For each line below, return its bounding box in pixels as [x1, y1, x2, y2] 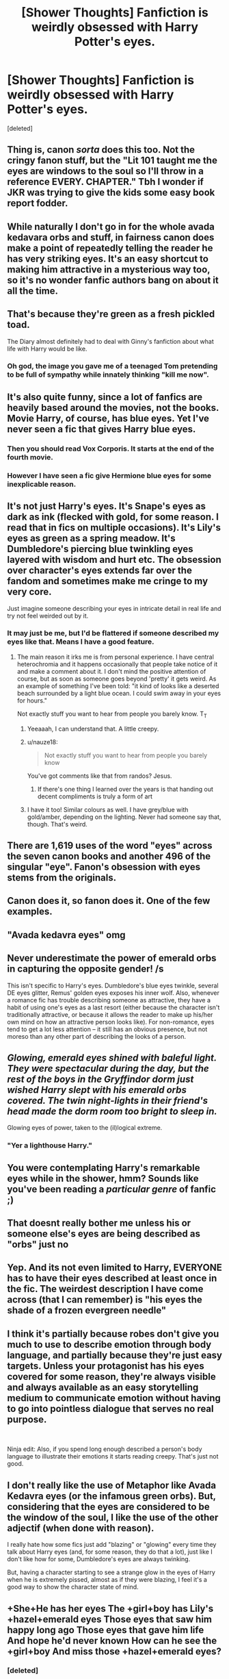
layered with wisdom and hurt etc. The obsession [7, 554, 222, 566]
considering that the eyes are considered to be [7, 1501, 210, 1513]
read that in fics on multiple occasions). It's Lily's [7, 522, 221, 533]
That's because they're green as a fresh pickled [7, 308, 215, 320]
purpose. [7, 1413, 47, 1425]
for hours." [16, 696, 48, 705]
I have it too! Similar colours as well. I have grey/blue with [27, 805, 189, 813]
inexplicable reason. [7, 479, 77, 489]
